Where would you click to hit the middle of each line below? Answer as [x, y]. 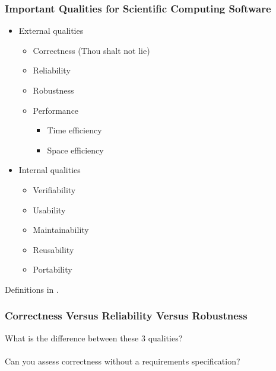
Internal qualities [50, 170]
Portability [53, 269]
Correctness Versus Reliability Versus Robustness [126, 316]
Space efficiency [75, 150]
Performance [56, 110]
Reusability [53, 249]
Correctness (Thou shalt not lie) [91, 50]
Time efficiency [74, 130]
